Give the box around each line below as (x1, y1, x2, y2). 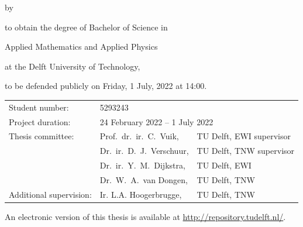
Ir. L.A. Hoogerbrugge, (99, 188, 182, 200)
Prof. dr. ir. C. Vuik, (99, 130, 179, 142)
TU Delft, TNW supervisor (197, 145, 295, 157)
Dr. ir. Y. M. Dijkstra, (99, 159, 185, 171)
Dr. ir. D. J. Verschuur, (99, 145, 189, 157)
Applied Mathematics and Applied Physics (5, 40, 158, 53)
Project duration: (9, 115, 71, 128)
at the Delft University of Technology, (5, 60, 140, 72)
